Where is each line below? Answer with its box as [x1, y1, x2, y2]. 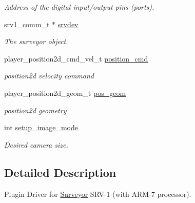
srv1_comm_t [4, 18, 50, 29]
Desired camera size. [4, 139, 68, 150]
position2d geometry [4, 105, 67, 115]
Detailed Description [4, 164, 116, 180]
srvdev [57, 18, 79, 29]
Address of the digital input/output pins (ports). [4, 2, 154, 12]
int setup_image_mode [4, 122, 78, 133]
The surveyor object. [4, 36, 68, 47]
